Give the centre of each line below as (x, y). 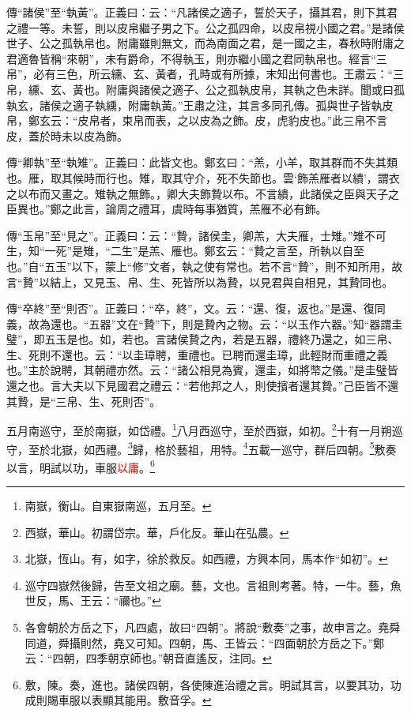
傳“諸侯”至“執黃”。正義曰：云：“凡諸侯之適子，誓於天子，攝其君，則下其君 (202, 12)
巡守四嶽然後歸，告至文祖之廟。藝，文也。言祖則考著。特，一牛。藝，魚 (213, 585)
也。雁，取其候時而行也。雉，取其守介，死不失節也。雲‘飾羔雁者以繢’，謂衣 (203, 177)
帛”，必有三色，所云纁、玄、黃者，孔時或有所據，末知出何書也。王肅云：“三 (205, 74)
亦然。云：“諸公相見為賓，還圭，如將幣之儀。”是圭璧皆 (257, 370)
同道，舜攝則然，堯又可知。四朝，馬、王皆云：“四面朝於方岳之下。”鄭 (205, 642)
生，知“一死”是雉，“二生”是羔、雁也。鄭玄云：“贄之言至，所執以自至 (186, 251)
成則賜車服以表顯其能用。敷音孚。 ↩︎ (118, 700)
